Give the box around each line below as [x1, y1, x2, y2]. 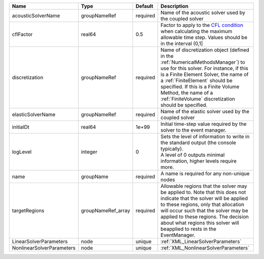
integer [81, 148, 98, 155]
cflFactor [12, 31, 33, 38]
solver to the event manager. [160, 127, 227, 133]
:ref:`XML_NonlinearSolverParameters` [160, 245, 249, 251]
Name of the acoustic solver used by [160, 9, 245, 16]
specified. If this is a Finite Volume [160, 83, 240, 90]
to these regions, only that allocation [160, 201, 244, 208]
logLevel [12, 148, 32, 155]
